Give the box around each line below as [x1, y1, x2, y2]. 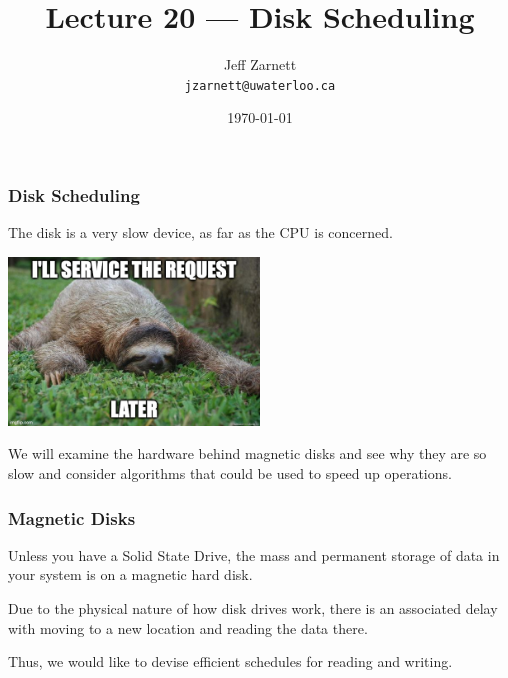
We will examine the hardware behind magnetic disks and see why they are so [8, 443, 487, 464]
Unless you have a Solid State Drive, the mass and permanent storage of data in [8, 544, 500, 565]
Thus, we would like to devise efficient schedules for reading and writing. [8, 651, 453, 672]
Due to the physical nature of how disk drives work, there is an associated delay [8, 598, 498, 618]
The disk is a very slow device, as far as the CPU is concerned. [8, 222, 393, 243]
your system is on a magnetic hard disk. [8, 564, 253, 585]
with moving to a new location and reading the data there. [8, 617, 368, 638]
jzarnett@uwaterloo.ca [184, 78, 336, 93]
